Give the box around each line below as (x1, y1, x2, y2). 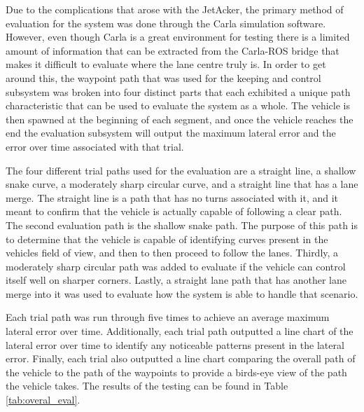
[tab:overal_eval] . (6, 392, 80, 407)
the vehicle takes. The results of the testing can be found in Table (6, 378, 288, 393)
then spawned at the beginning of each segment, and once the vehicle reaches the (6, 111, 353, 126)
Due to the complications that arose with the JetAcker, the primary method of (6, 2, 344, 16)
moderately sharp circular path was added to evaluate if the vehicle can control (6, 259, 346, 273)
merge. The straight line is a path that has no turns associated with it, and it (6, 190, 339, 205)
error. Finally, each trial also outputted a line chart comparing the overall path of (6, 351, 356, 366)
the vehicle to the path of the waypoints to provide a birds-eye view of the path (6, 364, 347, 379)
